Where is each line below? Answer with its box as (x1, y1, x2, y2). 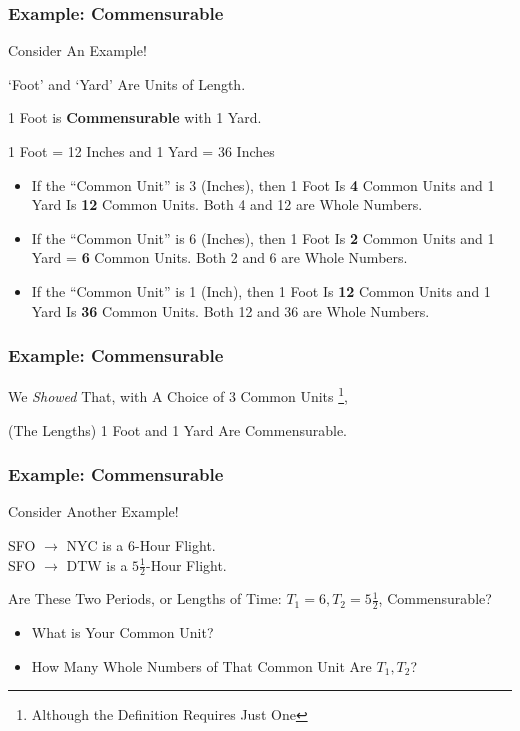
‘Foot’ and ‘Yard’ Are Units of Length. (8, 73, 246, 94)
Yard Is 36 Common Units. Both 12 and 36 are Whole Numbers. (31, 300, 430, 321)
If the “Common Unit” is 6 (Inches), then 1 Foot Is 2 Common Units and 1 (31, 227, 495, 248)
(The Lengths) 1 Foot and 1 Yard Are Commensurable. (8, 419, 347, 440)
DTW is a (66, 554, 128, 575)
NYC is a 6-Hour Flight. (66, 535, 216, 556)
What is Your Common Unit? (31, 622, 214, 643)
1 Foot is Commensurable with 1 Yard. (8, 107, 262, 128)
